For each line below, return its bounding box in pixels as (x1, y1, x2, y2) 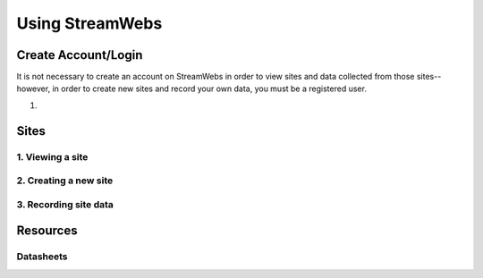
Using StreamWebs (16, 13, 163, 33)
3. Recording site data (16, 198, 114, 210)
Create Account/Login (16, 47, 143, 63)
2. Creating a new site (16, 174, 114, 187)
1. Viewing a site (16, 150, 89, 163)
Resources (16, 223, 78, 239)
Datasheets (16, 250, 68, 263)
